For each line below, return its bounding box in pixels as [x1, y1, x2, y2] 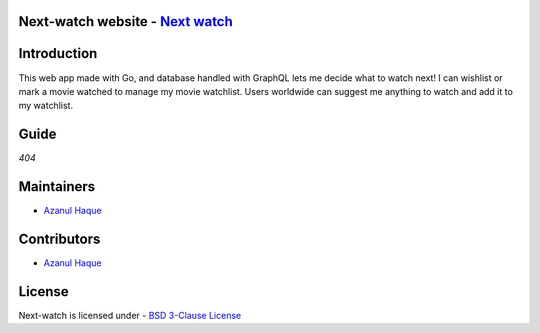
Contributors [18, 230, 101, 247]
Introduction [18, 45, 98, 62]
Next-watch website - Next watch [18, 13, 234, 30]
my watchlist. [18, 100, 74, 112]
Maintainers [18, 178, 96, 195]
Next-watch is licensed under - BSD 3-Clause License [18, 309, 242, 321]
